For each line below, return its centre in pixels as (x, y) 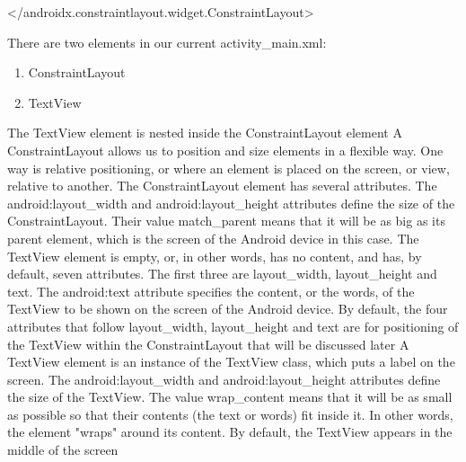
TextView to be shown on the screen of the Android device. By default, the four (228, 309)
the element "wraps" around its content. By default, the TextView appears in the (230, 432)
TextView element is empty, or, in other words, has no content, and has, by (215, 256)
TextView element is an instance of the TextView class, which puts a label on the (231, 362)
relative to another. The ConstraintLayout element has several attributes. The (222, 186)
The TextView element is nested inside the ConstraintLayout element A (205, 133)
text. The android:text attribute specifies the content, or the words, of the (211, 291)
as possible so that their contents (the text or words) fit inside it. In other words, (230, 414)
